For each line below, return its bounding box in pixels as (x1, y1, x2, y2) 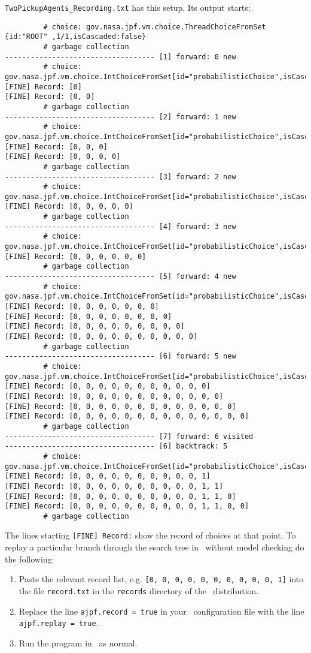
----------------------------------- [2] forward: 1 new (5, 112, 236, 121)
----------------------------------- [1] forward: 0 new (5, 52, 236, 61)
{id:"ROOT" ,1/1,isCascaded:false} (5, 32, 147, 41)
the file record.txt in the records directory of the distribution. (19, 584, 259, 597)
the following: (5, 552, 54, 565)
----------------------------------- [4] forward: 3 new (5, 222, 236, 231)
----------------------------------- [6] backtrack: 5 (5, 442, 228, 451)
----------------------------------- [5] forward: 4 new (5, 272, 236, 281)
